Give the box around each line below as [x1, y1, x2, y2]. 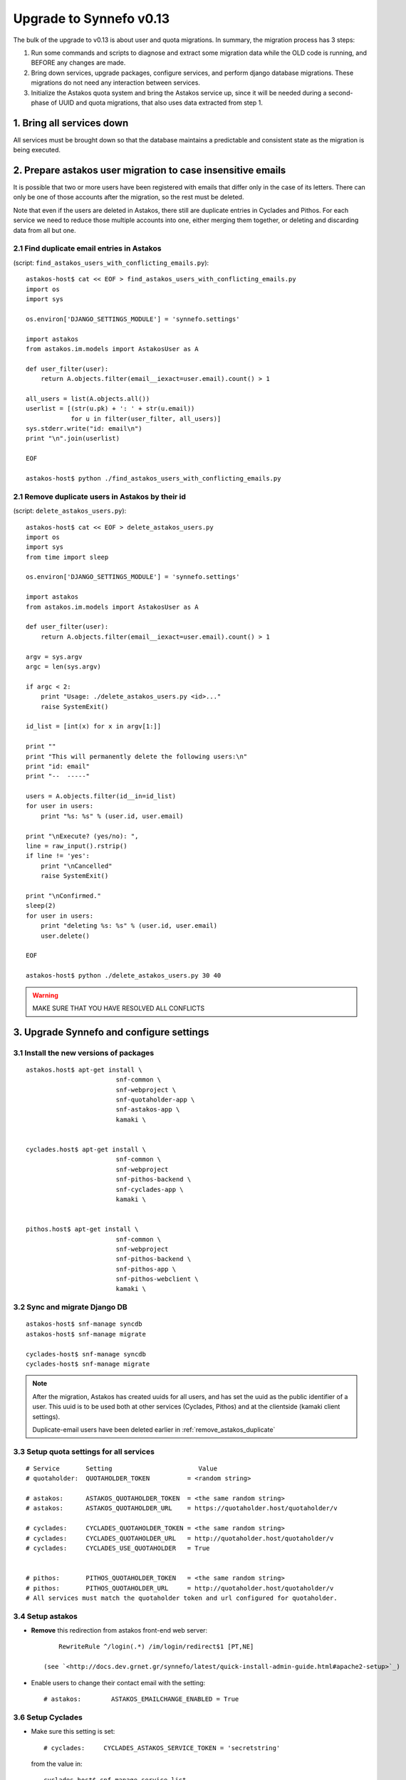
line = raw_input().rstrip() [26, 842, 127, 850]
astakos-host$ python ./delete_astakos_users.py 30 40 [26, 972, 222, 980]
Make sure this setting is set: [31, 1727, 115, 1736]
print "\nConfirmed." [26, 891, 101, 900]
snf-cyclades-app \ [115, 1185, 184, 1193]
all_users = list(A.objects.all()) [26, 394, 150, 402]
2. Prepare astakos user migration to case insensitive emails [13, 164, 286, 176]
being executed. [13, 146, 61, 155]
